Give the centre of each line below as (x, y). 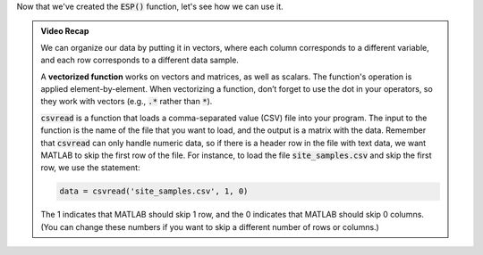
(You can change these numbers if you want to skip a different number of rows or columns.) (210, 226)
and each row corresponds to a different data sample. (140, 60)
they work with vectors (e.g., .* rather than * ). (127, 102)
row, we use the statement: (90, 168)
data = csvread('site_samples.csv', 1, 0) (154, 191)
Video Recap (65, 31)
